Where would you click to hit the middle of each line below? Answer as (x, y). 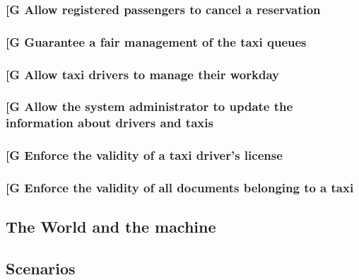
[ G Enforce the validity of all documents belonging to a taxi (180, 188)
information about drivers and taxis (110, 123)
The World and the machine (111, 227)
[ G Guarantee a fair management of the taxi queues (156, 41)
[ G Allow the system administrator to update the (149, 106)
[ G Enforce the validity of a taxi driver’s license (144, 155)
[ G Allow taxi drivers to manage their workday (142, 74)
